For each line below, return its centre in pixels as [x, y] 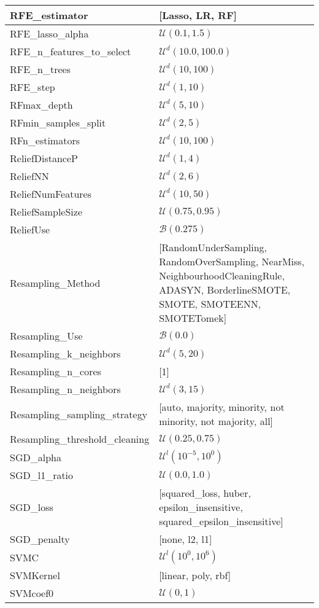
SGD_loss [32, 507]
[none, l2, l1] [186, 539]
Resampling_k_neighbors [65, 353]
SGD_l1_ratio [42, 475]
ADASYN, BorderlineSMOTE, [225, 290]
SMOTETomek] [193, 318]
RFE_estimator [49, 15]
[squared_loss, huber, [205, 493]
